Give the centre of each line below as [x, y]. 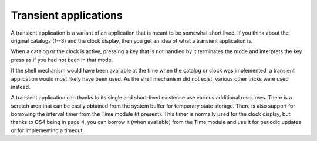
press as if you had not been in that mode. [62, 60]
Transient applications [67, 15]
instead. [21, 87]
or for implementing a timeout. [48, 130]
